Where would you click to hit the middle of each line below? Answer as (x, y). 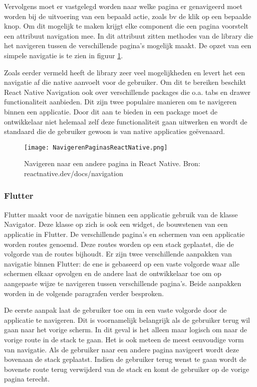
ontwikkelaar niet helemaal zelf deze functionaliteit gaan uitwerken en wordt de (126, 121)
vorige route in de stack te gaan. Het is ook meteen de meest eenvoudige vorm (124, 339)
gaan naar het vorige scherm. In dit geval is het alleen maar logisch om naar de (125, 330)
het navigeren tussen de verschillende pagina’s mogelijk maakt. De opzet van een (128, 45)
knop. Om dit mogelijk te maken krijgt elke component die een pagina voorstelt (126, 26)
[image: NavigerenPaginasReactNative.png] (96, 147)
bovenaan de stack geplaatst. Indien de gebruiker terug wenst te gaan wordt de (125, 359)
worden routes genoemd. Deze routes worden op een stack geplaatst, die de (119, 244)
